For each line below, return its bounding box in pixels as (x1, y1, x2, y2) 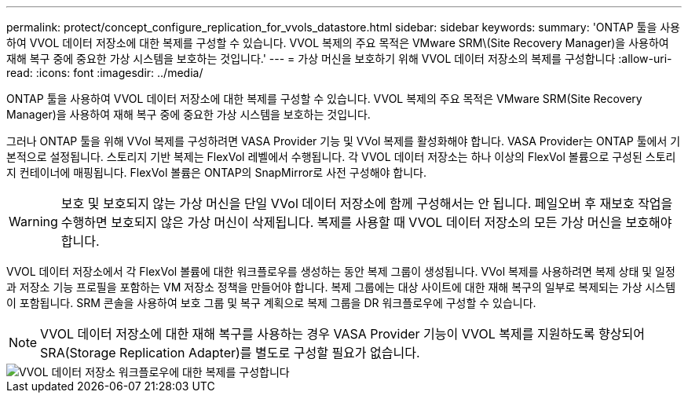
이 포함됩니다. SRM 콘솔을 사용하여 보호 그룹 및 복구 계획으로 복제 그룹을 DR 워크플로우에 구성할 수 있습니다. (6, 296, 536, 309)
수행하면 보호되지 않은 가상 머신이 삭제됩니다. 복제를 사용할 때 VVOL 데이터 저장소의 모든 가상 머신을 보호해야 (60, 214, 672, 230)
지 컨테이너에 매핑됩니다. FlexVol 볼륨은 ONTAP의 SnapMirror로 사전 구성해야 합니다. (6, 166, 426, 179)
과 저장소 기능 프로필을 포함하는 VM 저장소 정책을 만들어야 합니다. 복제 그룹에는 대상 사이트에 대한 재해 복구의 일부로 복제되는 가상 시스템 (6, 280, 676, 294)
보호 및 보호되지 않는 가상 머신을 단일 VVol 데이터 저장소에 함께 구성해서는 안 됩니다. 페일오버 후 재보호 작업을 (60, 196, 673, 211)
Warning (9, 214, 58, 229)
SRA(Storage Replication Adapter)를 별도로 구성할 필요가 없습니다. (40, 345, 420, 361)
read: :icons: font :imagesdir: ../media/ (6, 66, 203, 79)
